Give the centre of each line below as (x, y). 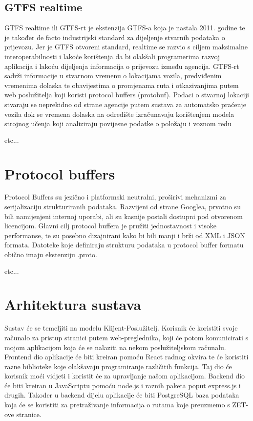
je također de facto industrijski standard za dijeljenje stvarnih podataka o (115, 37)
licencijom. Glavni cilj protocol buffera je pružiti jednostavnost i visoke (111, 226)
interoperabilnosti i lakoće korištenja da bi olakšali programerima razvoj (112, 56)
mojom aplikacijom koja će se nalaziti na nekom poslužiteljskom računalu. (115, 347)
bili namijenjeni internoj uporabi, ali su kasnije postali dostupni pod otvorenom (124, 216)
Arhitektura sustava (73, 304)
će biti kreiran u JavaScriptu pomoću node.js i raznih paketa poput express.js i (123, 385)
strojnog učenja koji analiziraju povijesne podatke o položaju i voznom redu (118, 123)
